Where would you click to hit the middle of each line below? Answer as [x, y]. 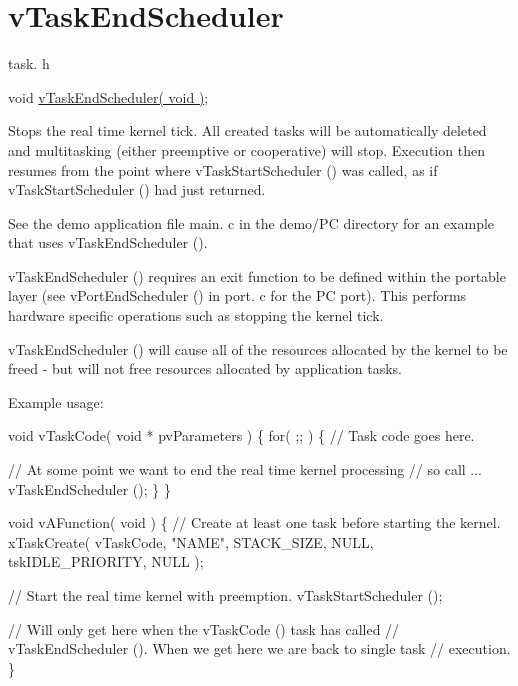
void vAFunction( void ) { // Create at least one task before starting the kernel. [254, 522]
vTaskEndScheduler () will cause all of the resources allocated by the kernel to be [258, 348]
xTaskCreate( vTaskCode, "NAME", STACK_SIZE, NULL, [191, 541]
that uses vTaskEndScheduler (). [108, 242]
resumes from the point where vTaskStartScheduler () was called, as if [223, 169]
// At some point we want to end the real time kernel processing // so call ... [245, 469]
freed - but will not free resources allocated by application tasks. [205, 368]
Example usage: [56, 401]
